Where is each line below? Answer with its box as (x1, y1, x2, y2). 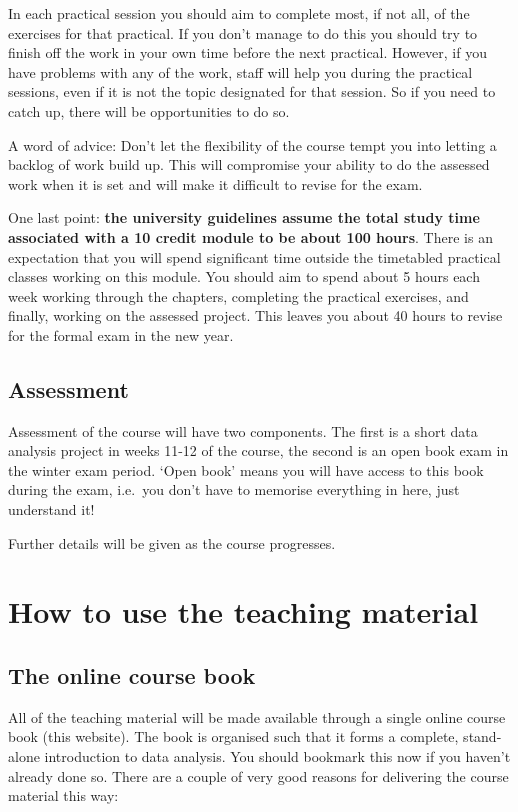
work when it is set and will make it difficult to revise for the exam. (8, 173, 423, 194)
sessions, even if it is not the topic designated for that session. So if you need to (8, 81, 496, 102)
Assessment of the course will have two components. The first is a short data (8, 420, 478, 441)
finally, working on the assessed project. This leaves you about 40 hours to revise (8, 305, 503, 326)
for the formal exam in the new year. (8, 324, 234, 345)
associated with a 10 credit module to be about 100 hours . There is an (8, 226, 493, 247)
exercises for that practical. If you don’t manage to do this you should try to (8, 22, 478, 43)
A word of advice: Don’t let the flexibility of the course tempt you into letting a (8, 134, 497, 155)
